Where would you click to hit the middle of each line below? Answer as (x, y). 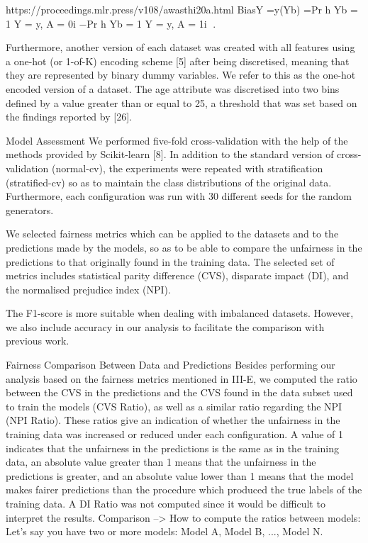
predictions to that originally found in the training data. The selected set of (170, 261)
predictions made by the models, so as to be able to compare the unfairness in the (184, 247)
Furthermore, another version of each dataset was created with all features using (180, 47)
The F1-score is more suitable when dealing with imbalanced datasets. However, (180, 313)
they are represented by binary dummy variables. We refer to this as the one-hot (181, 75)
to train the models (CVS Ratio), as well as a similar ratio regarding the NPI (174, 406)
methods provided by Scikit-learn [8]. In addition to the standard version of (170, 154)
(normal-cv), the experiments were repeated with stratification (187, 168)
